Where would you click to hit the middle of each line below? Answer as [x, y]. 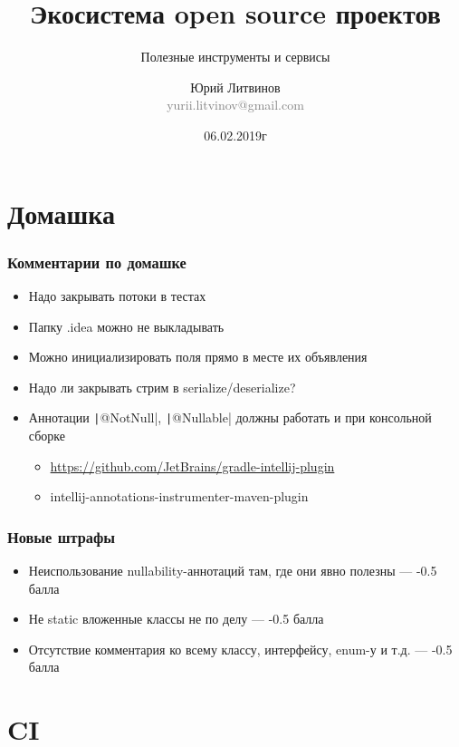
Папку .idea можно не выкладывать [126, 326]
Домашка [61, 213]
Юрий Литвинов [235, 87]
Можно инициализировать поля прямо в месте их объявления [198, 357]
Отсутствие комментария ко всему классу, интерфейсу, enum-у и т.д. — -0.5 [240, 649]
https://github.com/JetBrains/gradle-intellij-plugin [192, 466]
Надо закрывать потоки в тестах [117, 295]
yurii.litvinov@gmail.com [235, 105]
